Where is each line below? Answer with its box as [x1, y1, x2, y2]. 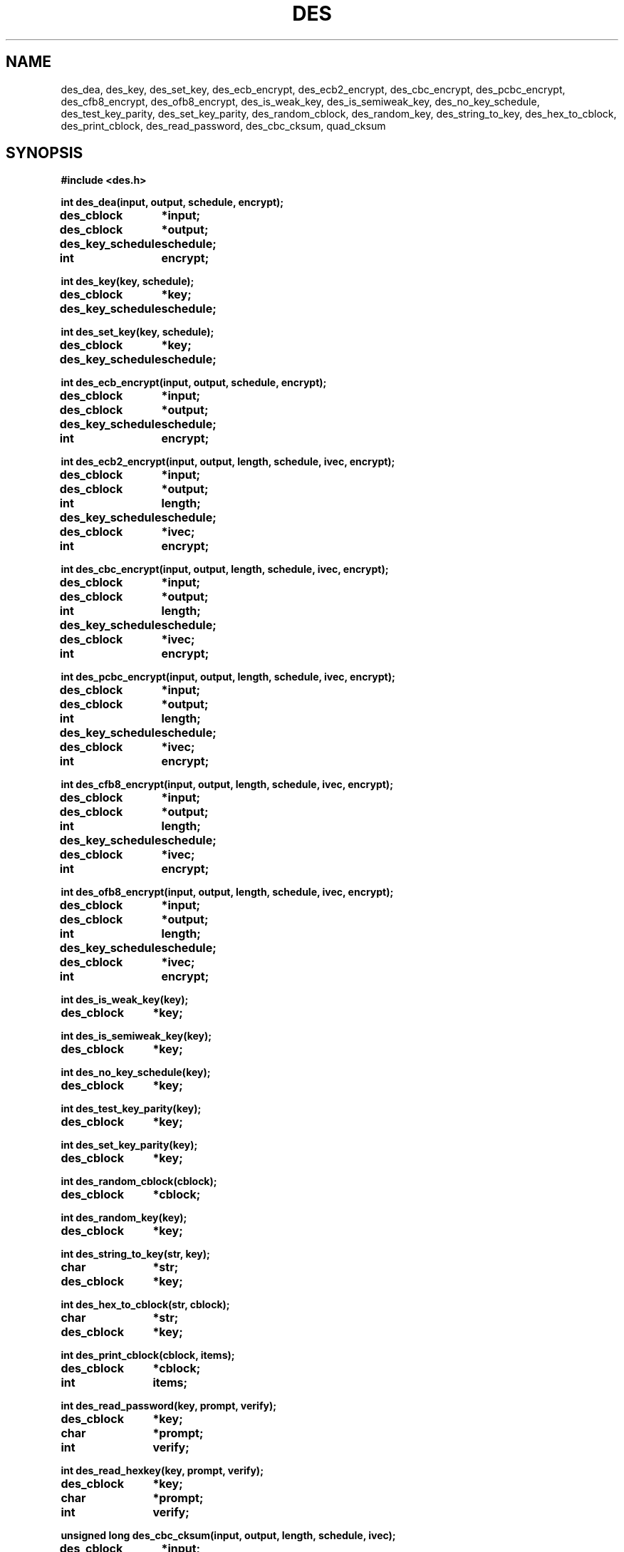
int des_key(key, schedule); [61, 275, 194, 288]
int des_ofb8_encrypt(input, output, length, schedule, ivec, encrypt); [61, 886, 394, 899]
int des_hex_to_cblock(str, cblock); [61, 1298, 230, 1311]
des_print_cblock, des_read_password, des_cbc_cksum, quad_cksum [61, 119, 386, 132]
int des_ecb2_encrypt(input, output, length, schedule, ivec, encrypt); [61, 455, 395, 468]
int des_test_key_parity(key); [61, 1102, 202, 1115]
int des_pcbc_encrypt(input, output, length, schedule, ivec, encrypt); [61, 671, 395, 683]
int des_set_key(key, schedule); [61, 326, 214, 338]
